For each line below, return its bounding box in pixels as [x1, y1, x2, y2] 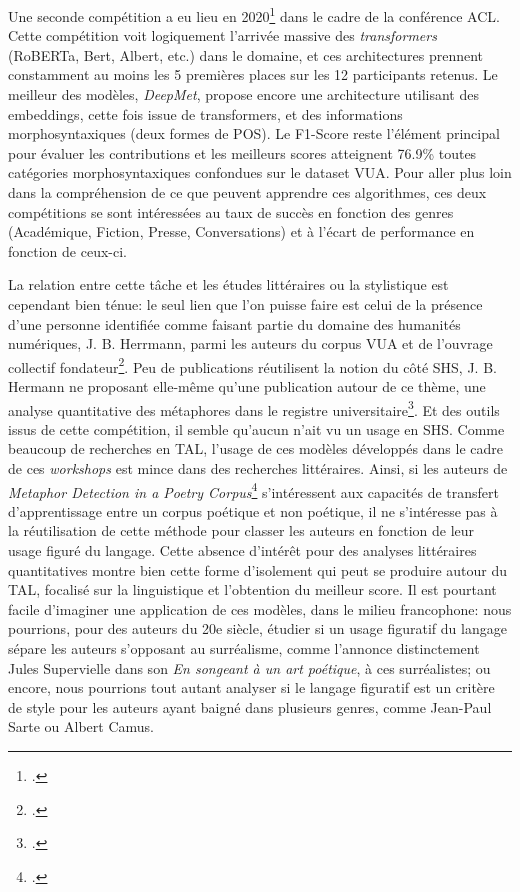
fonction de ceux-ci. [8, 240, 127, 261]
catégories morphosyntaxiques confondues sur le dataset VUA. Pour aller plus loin [8, 162, 512, 183]
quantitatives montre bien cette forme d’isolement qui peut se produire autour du [8, 559, 507, 580]
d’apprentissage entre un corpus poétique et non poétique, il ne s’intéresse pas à [8, 500, 498, 521]
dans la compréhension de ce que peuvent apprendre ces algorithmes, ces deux [8, 182, 487, 202]
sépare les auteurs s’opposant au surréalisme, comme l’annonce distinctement [8, 638, 480, 659]
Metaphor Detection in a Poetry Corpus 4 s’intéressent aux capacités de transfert [8, 478, 499, 502]
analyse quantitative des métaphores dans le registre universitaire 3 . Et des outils [8, 396, 500, 420]
